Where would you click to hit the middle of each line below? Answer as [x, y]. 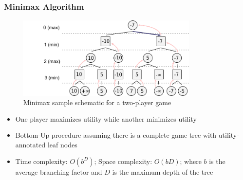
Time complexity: [41, 161]
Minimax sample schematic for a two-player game [97, 102]
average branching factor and [59, 171]
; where [191, 161]
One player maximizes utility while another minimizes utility [106, 118]
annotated [30, 145]
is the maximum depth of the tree [163, 171]
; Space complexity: [123, 161]
